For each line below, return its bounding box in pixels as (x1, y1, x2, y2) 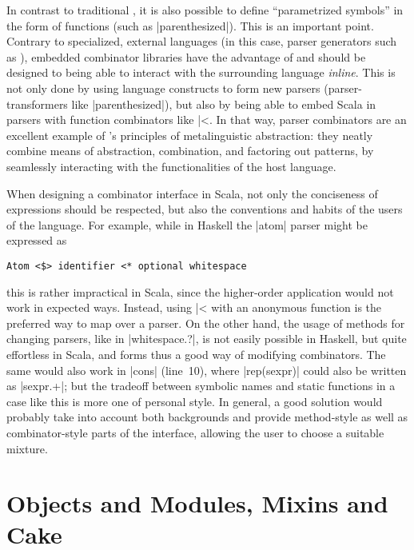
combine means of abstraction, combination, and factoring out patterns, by (6, 142, 374, 159)
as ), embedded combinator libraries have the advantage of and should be (6, 48, 366, 65)
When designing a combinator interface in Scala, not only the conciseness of (6, 185, 378, 201)
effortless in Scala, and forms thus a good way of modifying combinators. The (6, 345, 386, 362)
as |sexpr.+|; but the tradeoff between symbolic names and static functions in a (6, 377, 396, 394)
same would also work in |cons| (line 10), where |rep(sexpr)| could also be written (6, 361, 407, 378)
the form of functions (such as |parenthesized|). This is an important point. (6, 17, 374, 34)
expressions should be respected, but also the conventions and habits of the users (6, 201, 403, 217)
